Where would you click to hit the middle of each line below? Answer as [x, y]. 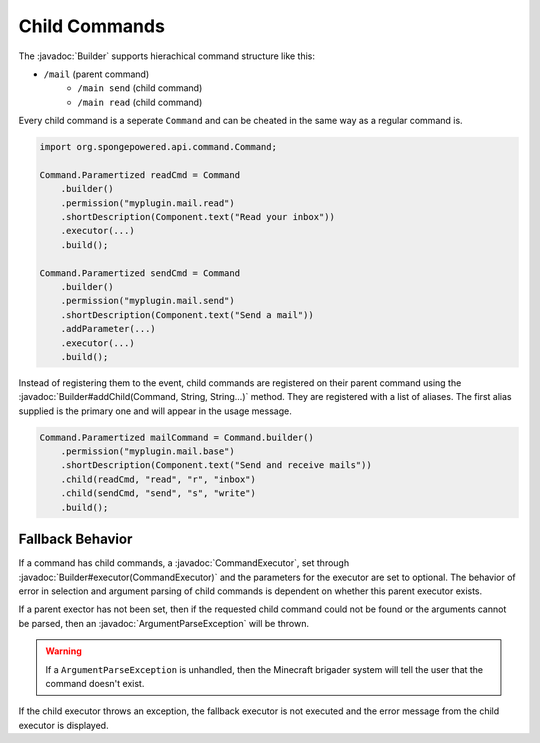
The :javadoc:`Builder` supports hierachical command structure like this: [166, 56]
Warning [63, 651]
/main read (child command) [140, 102]
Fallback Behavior [75, 539]
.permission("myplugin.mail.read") [147, 203]
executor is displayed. [63, 725]
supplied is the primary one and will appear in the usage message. [155, 411]
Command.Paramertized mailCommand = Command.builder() [176, 437]
